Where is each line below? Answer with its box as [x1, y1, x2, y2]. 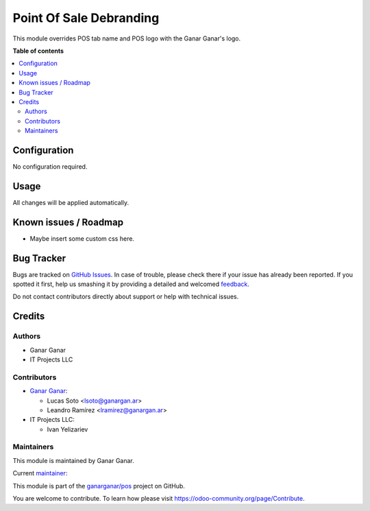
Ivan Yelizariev [47, 425, 88, 433]
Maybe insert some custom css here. [29, 234, 135, 243]
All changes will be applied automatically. [12, 198, 129, 206]
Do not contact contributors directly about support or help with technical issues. [12, 292, 239, 301]
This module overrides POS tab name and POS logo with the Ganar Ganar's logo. [12, 34, 241, 43]
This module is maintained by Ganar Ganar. [12, 456, 135, 464]
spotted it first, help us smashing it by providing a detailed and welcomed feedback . [12, 280, 250, 288]
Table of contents [12, 47, 64, 55]
